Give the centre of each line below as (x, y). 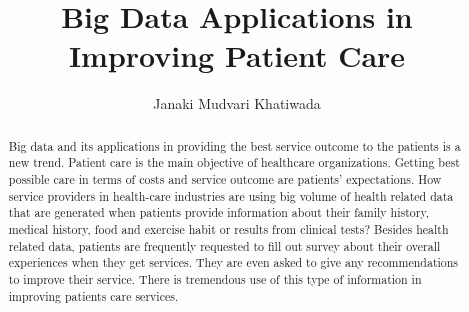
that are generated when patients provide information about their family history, (218, 212)
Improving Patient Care (237, 55)
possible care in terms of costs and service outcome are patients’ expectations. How (225, 179)
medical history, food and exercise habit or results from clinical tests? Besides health (228, 228)
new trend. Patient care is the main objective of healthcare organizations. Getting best (234, 162)
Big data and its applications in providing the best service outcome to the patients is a (234, 145)
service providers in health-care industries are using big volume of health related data (231, 195)
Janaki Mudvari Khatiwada (237, 103)
